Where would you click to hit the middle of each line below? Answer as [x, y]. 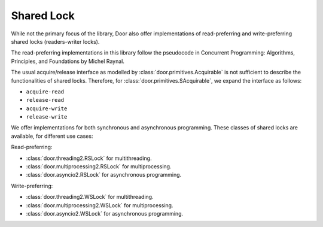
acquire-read [45, 92]
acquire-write [47, 108]
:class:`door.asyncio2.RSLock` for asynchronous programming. [104, 175]
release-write [47, 117]
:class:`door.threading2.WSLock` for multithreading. [90, 197]
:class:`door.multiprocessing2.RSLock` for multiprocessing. [99, 167]
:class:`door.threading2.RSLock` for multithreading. [89, 158]
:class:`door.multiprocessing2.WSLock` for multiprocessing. [100, 205]
